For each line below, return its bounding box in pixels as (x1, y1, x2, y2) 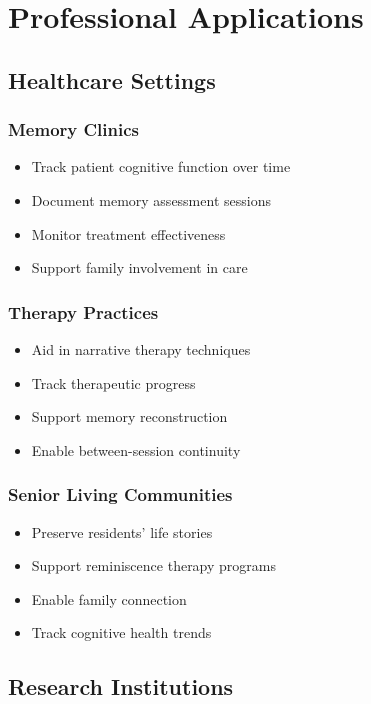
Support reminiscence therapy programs (31, 555, 276, 576)
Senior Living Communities (8, 482, 233, 507)
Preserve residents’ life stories (31, 521, 213, 542)
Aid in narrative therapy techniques (31, 338, 251, 359)
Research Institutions (8, 671, 234, 702)
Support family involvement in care (31, 257, 248, 278)
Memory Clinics (8, 117, 140, 142)
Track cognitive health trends (31, 622, 212, 643)
